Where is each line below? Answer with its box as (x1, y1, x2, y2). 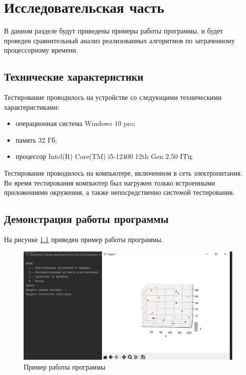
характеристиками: (4, 101, 60, 112)
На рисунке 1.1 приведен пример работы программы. (4, 234, 163, 245)
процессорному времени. (4, 45, 78, 55)
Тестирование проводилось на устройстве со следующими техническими (4, 92, 222, 102)
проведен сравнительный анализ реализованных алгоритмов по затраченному (4, 35, 235, 45)
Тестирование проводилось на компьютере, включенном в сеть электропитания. (4, 168, 243, 178)
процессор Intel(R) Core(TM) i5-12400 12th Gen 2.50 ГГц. (15, 151, 194, 161)
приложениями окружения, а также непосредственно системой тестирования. (4, 187, 235, 197)
